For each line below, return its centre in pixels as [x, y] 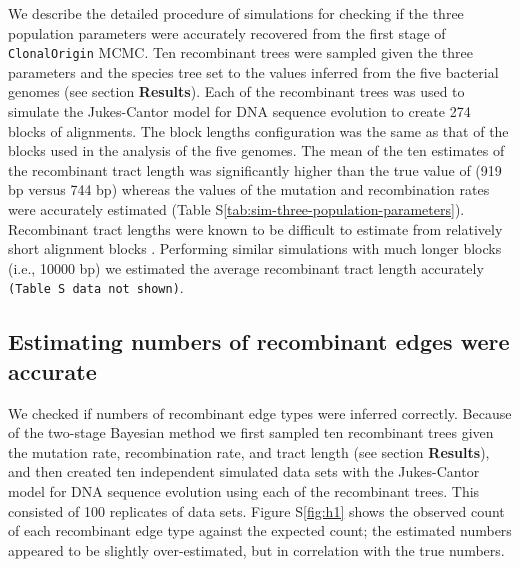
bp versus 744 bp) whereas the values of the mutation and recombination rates [249, 189]
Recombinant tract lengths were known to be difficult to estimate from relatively [255, 228]
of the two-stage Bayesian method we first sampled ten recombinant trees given [251, 432]
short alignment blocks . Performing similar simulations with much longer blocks [255, 248]
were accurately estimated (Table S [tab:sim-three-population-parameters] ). [236, 209]
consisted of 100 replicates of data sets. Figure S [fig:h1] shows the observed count [256, 510]
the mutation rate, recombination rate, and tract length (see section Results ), [249, 451]
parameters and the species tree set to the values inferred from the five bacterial [253, 71]
